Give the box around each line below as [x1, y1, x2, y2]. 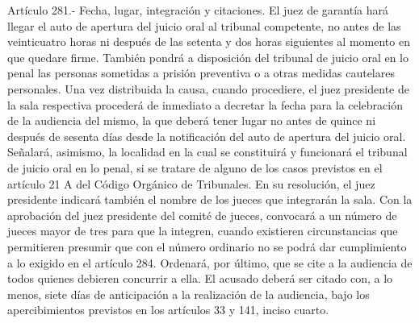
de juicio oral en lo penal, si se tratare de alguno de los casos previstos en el [7, 159, 383, 176]
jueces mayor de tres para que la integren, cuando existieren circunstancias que [7, 222, 398, 239]
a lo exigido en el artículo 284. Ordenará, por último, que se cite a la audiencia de [7, 254, 413, 271]
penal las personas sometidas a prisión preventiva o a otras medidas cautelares [7, 64, 395, 81]
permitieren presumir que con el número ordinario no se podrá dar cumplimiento [7, 238, 407, 255]
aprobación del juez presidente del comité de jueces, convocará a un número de [7, 206, 397, 223]
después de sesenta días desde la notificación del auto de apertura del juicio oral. [7, 127, 406, 144]
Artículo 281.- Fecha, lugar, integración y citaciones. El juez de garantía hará [7, 2, 389, 18]
